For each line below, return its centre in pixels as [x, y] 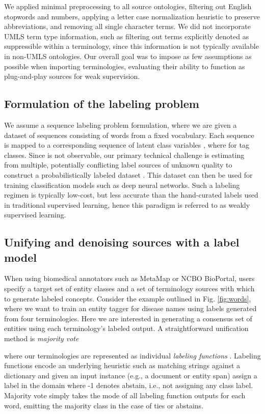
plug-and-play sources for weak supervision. [72, 76]
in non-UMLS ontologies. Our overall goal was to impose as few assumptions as [128, 56]
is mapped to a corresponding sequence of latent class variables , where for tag [127, 145]
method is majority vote [42, 338]
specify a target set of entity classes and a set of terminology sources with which [129, 288]
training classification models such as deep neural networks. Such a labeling [122, 185]
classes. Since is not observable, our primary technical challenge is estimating [124, 155]
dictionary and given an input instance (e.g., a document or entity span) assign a [131, 375]
